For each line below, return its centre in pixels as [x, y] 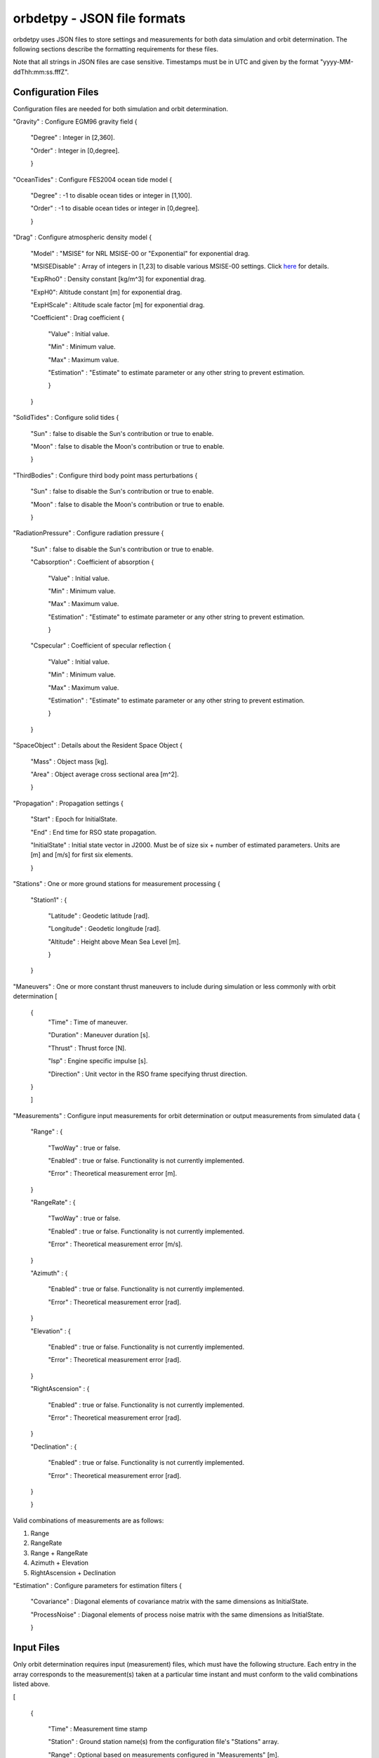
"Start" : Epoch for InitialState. [74, 819]
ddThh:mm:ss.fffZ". [41, 72]
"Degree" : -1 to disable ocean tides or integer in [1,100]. [111, 195]
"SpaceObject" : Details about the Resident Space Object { [98, 745]
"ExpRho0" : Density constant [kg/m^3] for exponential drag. [118, 279]
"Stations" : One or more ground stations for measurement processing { [117, 884]
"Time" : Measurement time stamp [98, 1729]
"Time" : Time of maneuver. [88, 1022]
